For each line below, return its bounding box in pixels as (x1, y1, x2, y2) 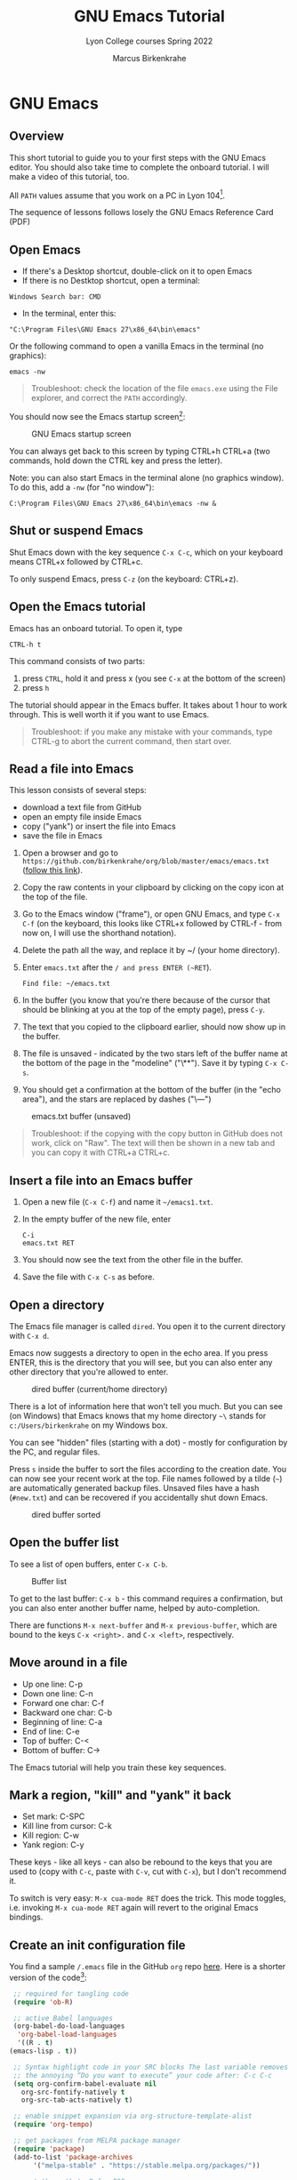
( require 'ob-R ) (12, 1998, 74, 2007)
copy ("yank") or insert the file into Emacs (21, 821, 176, 832)
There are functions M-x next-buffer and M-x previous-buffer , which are (9, 1620, 277, 1631)
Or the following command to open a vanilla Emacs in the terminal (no (9, 341, 264, 352)
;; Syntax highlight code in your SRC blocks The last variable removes (12, 2063, 289, 2072)
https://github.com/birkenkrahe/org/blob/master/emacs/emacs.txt (21, 857, 269, 866)
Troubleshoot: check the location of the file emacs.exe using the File (30, 383, 278, 394)
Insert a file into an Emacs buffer (9, 1173, 193, 1188)
